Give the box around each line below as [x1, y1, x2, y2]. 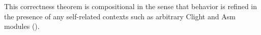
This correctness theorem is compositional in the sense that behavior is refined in [4, 1, 257, 11]
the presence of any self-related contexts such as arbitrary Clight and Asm [4, 11, 236, 21]
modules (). [4, 21, 40, 31]
